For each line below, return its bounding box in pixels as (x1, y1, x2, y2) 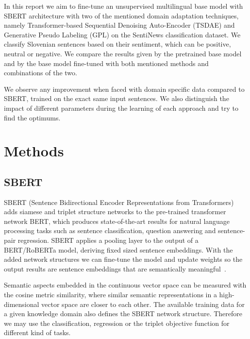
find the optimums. (4, 112, 61, 122)
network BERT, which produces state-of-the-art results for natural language (4, 216, 230, 226)
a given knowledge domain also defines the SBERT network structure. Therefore (4, 308, 242, 319)
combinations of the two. (4, 68, 77, 78)
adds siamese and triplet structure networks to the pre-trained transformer (4, 206, 226, 217)
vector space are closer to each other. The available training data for (41, 299, 245, 309)
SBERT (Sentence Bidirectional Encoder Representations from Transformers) (4, 197, 234, 207)
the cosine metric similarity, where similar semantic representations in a (4, 289, 217, 300)
